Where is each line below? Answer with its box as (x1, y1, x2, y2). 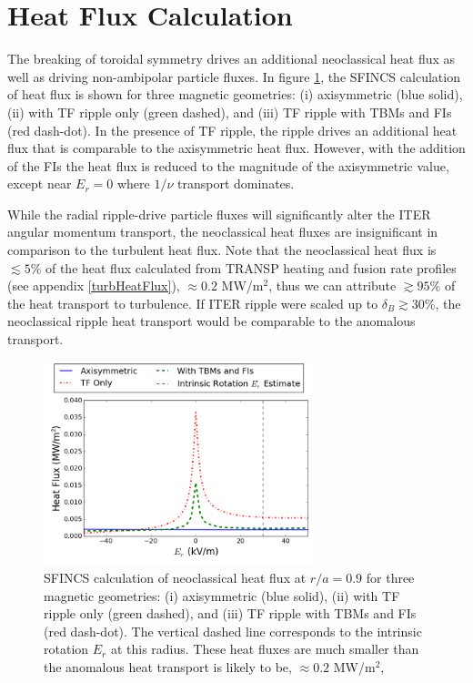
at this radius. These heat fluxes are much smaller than (110, 639, 419, 658)
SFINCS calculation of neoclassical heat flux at (44, 567, 307, 586)
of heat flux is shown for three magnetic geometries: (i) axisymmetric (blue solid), (7, 85, 463, 104)
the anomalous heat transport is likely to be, (44, 657, 292, 676)
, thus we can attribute (268, 276, 397, 295)
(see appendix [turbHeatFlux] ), (7, 276, 180, 295)
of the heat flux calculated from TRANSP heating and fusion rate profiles (45, 258, 457, 277)
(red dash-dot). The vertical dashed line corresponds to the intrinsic (44, 621, 422, 640)
